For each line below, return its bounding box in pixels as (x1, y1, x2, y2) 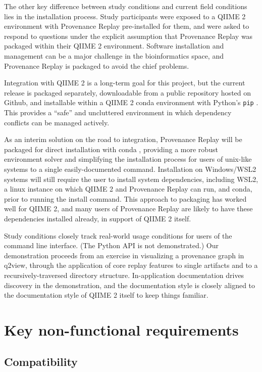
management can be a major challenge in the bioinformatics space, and (4, 50, 224, 61)
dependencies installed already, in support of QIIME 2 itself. (4, 213, 191, 223)
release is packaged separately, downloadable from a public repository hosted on (4, 87, 251, 98)
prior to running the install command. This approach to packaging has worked (4, 193, 247, 204)
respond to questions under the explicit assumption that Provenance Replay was (4, 30, 253, 41)
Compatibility (4, 354, 78, 369)
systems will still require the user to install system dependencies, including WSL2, (4, 173, 258, 184)
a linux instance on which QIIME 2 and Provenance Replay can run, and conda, (4, 183, 252, 194)
